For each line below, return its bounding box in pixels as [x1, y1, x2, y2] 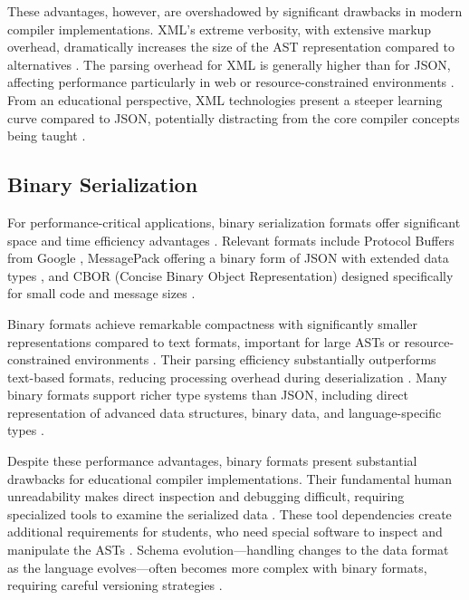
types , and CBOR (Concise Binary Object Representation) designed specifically [7, 266, 454, 285]
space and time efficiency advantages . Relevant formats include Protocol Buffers [7, 230, 455, 249]
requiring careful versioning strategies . [7, 576, 223, 595]
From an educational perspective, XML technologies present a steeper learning [7, 90, 443, 109]
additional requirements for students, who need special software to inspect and [7, 522, 443, 541]
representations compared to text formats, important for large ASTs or [7, 332, 400, 351]
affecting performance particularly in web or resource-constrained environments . [7, 73, 455, 92]
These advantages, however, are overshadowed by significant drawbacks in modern [7, 2, 463, 20]
